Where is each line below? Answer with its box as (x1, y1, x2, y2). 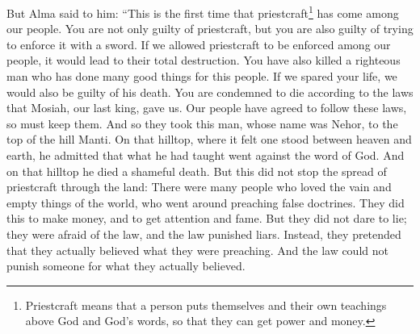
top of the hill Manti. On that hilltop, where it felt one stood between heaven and (6, 131, 412, 148)
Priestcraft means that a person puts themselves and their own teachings (25, 296, 387, 313)
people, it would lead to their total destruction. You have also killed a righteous (6, 52, 401, 69)
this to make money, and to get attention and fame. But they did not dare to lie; (6, 210, 407, 227)
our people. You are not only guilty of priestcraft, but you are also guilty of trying (6, 20, 414, 37)
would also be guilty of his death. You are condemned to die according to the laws (6, 83, 414, 100)
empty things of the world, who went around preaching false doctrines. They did (6, 194, 405, 211)
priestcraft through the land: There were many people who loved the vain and (6, 178, 392, 195)
